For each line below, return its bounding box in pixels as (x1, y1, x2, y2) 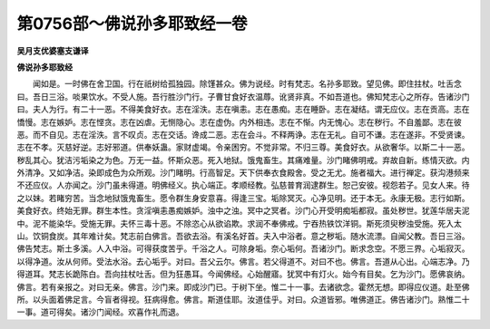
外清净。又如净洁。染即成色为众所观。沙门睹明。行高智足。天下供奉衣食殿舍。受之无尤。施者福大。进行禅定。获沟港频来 (16, 168, 470, 179)
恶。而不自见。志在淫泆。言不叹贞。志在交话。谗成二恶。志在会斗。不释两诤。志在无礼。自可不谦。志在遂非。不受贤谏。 (16, 129, 470, 140)
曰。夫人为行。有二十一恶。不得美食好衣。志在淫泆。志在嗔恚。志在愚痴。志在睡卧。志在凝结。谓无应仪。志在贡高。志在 (16, 104, 470, 115)
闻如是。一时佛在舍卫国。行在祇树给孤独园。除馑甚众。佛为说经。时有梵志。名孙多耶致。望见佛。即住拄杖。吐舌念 (32, 78, 462, 90)
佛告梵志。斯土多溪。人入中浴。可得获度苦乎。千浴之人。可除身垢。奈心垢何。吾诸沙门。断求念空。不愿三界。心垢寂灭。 (16, 243, 470, 254)
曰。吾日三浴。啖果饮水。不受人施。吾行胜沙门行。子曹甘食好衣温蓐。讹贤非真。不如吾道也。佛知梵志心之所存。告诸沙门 (16, 91, 470, 102)
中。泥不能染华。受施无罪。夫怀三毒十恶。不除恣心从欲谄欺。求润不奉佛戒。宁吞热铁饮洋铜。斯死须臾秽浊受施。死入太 (16, 218, 462, 228)
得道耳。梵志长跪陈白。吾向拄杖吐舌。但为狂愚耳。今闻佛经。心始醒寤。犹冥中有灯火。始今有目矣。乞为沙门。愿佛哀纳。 (16, 268, 470, 280)
